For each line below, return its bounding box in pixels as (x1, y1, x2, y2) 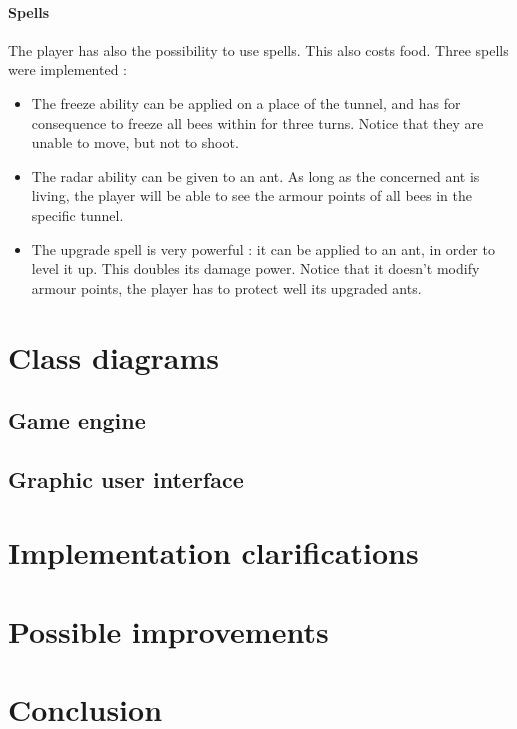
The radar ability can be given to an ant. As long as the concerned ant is (31, 165, 480, 186)
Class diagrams (8, 336, 220, 377)
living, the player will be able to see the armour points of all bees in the (31, 185, 472, 206)
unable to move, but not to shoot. (31, 132, 239, 153)
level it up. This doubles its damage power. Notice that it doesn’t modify (31, 258, 480, 279)
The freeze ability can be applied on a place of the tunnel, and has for (31, 92, 461, 113)
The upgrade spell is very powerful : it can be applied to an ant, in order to (31, 238, 495, 259)
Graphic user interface (8, 463, 244, 494)
